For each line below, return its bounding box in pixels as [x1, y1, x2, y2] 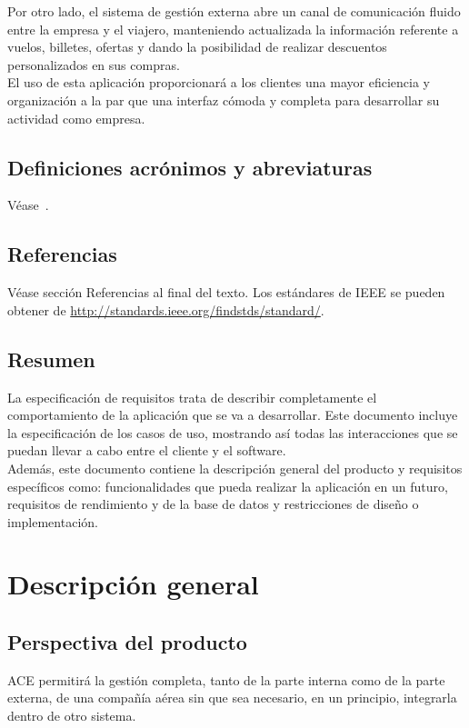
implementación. [7, 512, 98, 531]
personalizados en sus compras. [7, 55, 180, 74]
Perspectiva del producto [7, 628, 247, 656]
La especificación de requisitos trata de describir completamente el [7, 387, 377, 406]
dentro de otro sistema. [7, 706, 136, 725]
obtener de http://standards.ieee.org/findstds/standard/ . [7, 300, 324, 319]
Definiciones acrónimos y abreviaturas [7, 153, 373, 181]
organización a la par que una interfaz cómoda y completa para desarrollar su [7, 90, 440, 109]
